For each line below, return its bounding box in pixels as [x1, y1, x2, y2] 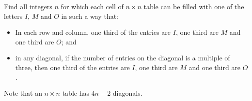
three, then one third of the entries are [15, 62, 130, 72]
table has [62, 88, 89, 98]
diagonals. [112, 88, 142, 98]
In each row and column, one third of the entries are [15, 27, 171, 37]
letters [4, 11, 23, 21]
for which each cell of [61, 1, 124, 11]
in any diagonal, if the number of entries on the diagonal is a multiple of [15, 53, 230, 63]
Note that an [4, 88, 42, 98]
